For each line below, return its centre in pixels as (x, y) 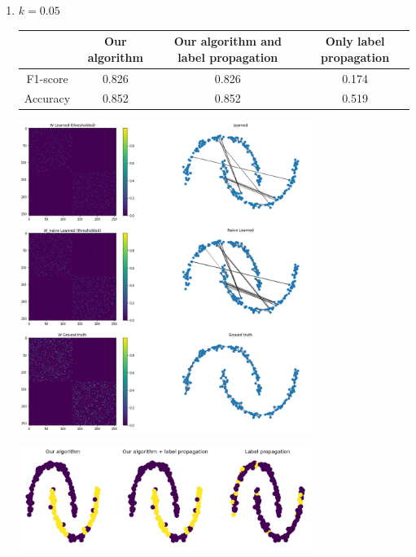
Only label (355, 41)
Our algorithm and (228, 41)
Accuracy (47, 98)
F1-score (47, 78)
